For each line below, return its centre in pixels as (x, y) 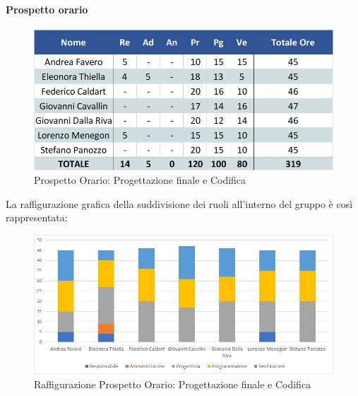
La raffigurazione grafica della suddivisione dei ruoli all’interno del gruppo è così (179, 203)
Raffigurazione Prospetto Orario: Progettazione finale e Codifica (173, 384)
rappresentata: (37, 217)
